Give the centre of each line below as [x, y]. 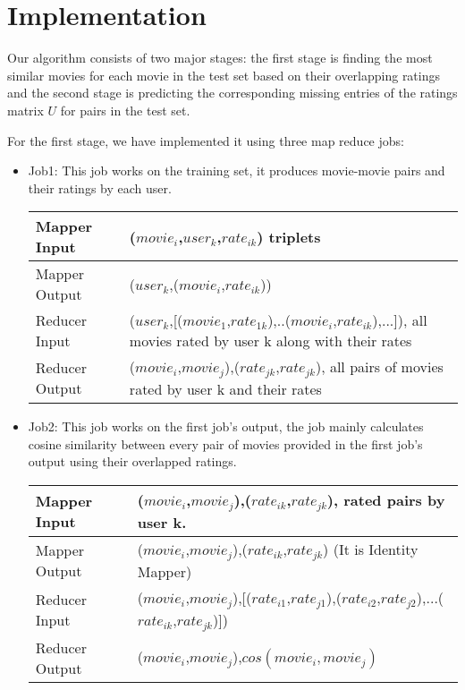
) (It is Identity [371, 549]
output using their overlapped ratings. [132, 461]
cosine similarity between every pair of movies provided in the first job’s [225, 443]
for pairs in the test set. [125, 110]
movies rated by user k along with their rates [271, 341]
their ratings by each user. [100, 187]
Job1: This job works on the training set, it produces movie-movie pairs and [237, 170]
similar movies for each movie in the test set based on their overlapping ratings [224, 75]
